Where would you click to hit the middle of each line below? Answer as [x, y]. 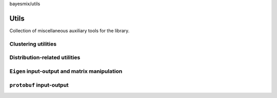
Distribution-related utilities [45, 57]
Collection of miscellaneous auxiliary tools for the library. [70, 30]
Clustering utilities [33, 44]
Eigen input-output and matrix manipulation [66, 71]
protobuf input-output [39, 85]
